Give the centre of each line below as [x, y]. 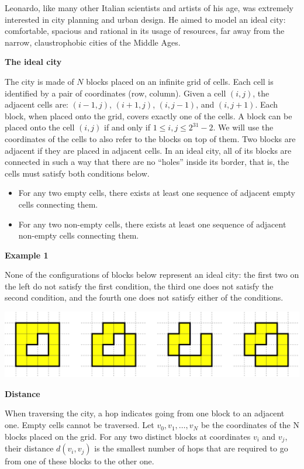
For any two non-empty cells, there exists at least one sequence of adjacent [152, 224]
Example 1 [27, 255]
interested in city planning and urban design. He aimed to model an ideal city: [145, 19]
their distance [29, 448]
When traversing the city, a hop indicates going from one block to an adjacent [145, 413]
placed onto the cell [40, 127]
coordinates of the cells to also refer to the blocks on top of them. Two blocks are [150, 138]
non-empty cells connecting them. [79, 235]
